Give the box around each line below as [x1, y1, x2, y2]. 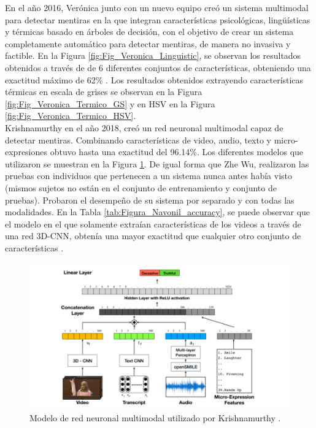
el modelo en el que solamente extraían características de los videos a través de [5, 217, 301, 230]
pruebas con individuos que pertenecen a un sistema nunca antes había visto [5, 169, 292, 182]
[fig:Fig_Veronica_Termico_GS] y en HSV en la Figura [5, 97, 215, 110]
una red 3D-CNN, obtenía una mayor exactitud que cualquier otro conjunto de [5, 229, 301, 242]
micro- [274, 133, 298, 146]
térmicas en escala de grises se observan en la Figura [5, 85, 202, 98]
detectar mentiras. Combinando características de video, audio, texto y [5, 133, 271, 146]
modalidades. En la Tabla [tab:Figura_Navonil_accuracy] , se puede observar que [5, 205, 310, 218]
